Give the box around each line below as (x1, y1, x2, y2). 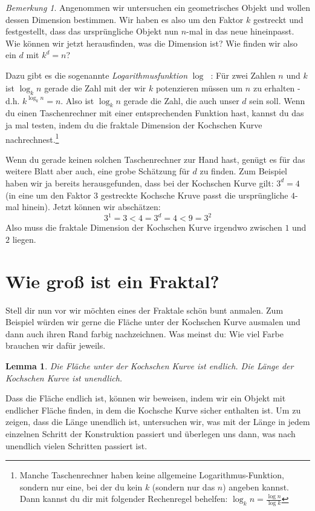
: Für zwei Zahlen (210, 68, 276, 81)
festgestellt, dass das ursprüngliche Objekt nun (5, 25, 179, 38)
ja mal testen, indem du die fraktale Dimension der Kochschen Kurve (5, 118, 262, 131)
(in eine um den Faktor (5, 188, 91, 201)
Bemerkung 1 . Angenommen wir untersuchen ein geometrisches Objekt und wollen (5, 1, 310, 13)
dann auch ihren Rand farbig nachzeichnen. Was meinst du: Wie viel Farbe (5, 327, 284, 340)
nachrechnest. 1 (5, 131, 59, 145)
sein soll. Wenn (249, 94, 305, 107)
